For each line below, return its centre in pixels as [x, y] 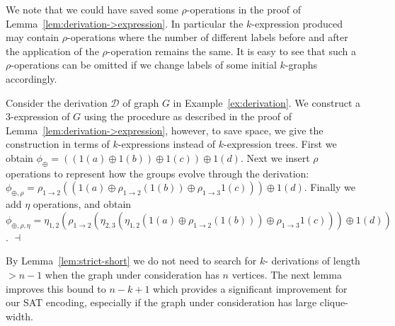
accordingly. [32, 78]
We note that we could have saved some [92, 9]
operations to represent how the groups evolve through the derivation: [158, 173]
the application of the [52, 51]
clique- [334, 302]
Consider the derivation [57, 102]
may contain [33, 37]
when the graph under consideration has [132, 274]
